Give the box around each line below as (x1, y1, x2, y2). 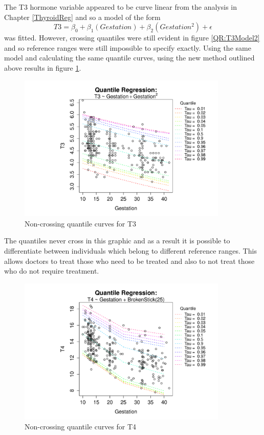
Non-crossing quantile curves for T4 (25, 421, 137, 432)
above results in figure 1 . (4, 62, 81, 73)
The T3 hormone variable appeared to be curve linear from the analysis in (4, 2, 237, 12)
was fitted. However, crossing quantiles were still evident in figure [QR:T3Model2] (4, 32, 260, 43)
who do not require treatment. (4, 265, 99, 276)
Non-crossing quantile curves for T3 (25, 218, 137, 229)
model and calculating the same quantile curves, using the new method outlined (4, 52, 255, 63)
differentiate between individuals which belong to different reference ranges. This (4, 245, 257, 256)
